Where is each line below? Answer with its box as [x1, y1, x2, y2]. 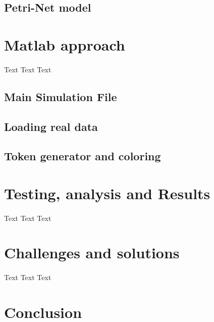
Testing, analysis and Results [4, 182, 210, 203]
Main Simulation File [4, 88, 117, 104]
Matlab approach [4, 34, 125, 55]
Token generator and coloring [4, 148, 161, 164]
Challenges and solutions [4, 242, 180, 263]
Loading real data [4, 118, 98, 134]
